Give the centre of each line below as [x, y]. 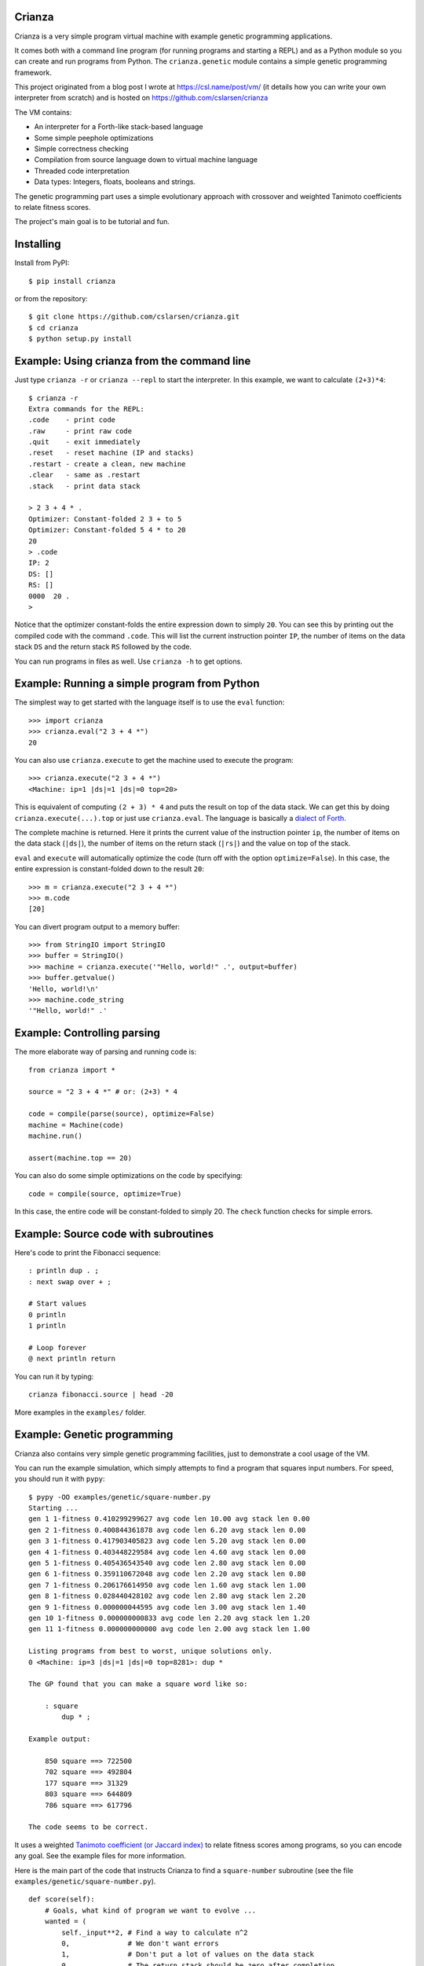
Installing [38, 244]
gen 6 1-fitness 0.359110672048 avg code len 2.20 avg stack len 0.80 [167, 1574]
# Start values [58, 1304]
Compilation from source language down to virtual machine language [146, 160]
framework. [33, 72]
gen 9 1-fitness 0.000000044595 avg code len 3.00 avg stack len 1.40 [167, 1607]
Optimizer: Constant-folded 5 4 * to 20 [107, 530]
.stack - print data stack [84, 486]
